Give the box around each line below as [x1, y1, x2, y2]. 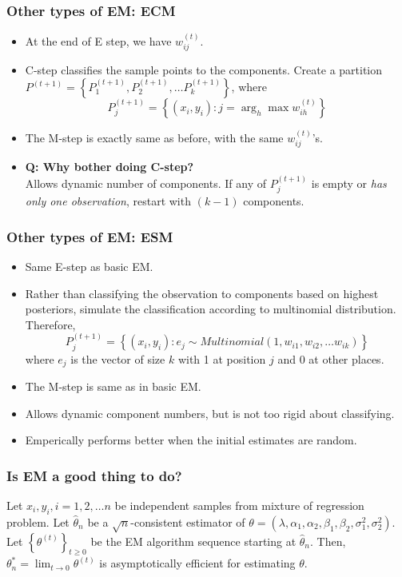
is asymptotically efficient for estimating [99, 555, 296, 571]
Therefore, [25, 316, 76, 332]
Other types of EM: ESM [6, 226, 173, 246]
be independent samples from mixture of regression [114, 496, 364, 513]
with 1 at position [177, 350, 266, 367]
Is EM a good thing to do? [6, 465, 182, 485]
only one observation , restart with [25, 193, 191, 209]
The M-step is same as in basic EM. [25, 377, 201, 394]
